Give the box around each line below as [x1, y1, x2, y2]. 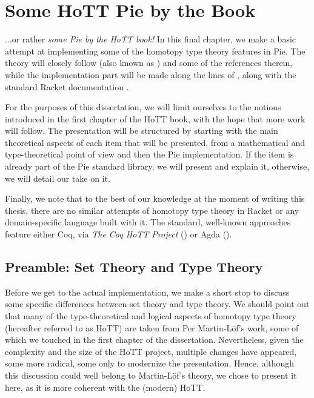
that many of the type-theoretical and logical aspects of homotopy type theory [5, 310, 296, 322]
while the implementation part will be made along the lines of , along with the [5, 68, 296, 81]
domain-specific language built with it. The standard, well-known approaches [5, 216, 291, 228]
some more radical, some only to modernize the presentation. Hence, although [5, 357, 295, 370]
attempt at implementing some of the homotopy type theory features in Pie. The [5, 44, 306, 57]
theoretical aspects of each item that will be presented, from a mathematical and [5, 136, 305, 148]
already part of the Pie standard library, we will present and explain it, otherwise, [5, 160, 310, 173]
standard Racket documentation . [5, 80, 129, 93]
